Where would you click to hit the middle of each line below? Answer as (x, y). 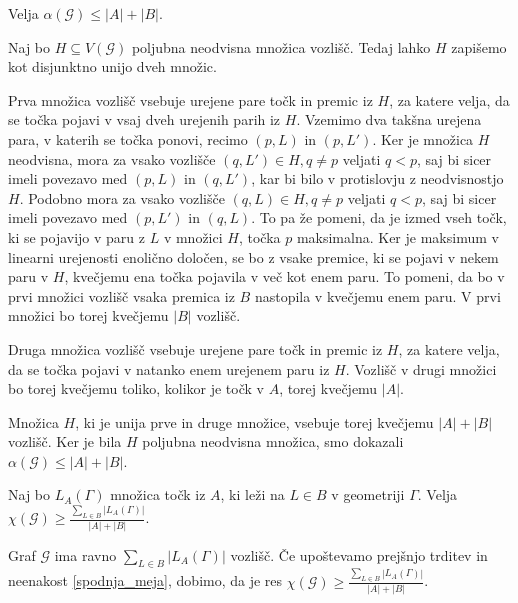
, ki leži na (252, 494)
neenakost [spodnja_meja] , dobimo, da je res (145, 580)
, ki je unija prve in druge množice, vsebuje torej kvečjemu (254, 421)
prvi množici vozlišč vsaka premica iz (121, 295)
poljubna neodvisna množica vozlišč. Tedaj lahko (281, 46)
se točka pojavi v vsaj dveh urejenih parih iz (144, 119)
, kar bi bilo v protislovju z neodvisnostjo (377, 178)
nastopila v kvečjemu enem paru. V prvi (377, 295)
